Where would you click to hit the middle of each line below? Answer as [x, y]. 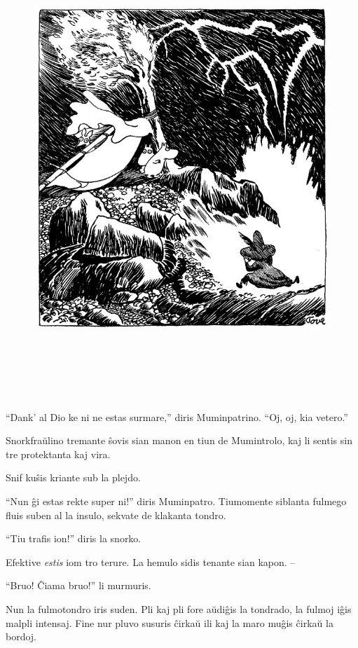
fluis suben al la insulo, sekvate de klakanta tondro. [116, 515]
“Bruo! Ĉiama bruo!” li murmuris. [78, 585]
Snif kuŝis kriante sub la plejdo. [73, 477]
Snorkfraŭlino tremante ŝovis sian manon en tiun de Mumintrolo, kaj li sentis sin [179, 440]
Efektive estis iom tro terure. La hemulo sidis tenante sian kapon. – [151, 561]
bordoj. [21, 636]
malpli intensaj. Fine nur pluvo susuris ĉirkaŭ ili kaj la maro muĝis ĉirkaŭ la [170, 622]
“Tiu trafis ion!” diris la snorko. [74, 538]
